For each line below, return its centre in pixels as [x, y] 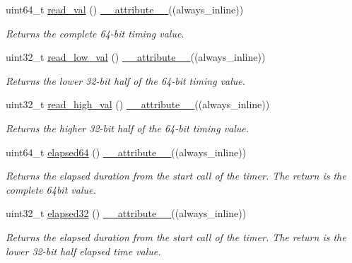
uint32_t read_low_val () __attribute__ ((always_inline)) [136, 57]
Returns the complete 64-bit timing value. [95, 33]
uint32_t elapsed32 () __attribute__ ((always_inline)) [126, 213]
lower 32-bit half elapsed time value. [83, 251]
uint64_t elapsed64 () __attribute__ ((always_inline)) [126, 152]
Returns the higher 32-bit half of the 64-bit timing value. [128, 128]
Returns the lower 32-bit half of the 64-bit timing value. [126, 80]
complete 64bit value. [51, 189]
